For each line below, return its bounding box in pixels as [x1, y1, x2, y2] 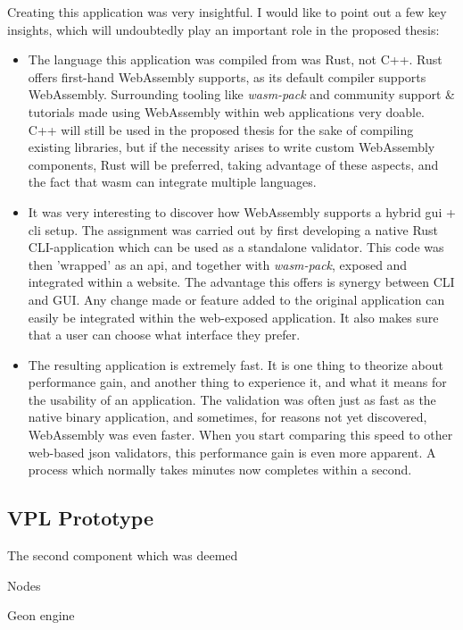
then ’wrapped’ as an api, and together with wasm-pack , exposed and [28, 255, 408, 273]
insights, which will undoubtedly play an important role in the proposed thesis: [7, 20, 440, 38]
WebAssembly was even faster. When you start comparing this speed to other [28, 425, 453, 444]
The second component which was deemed [7, 546, 238, 565]
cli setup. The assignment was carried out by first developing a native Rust [28, 220, 439, 239]
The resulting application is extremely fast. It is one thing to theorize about [28, 355, 443, 374]
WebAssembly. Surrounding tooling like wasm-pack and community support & [28, 85, 455, 104]
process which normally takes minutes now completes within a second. [28, 460, 412, 479]
